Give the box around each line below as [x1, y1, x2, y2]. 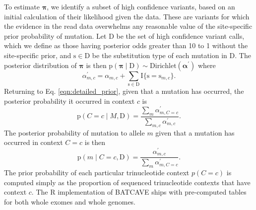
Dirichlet [150, 62, 177, 70]
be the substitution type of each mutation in [92, 50, 227, 60]
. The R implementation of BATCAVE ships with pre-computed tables [31, 187, 247, 197]
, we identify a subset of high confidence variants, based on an [47, 1, 235, 11]
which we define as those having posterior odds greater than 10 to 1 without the [4, 40, 248, 51]
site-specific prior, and [4, 50, 71, 60]
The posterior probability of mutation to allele [4, 127, 145, 138]
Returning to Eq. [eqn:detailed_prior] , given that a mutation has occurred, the [4, 85, 244, 96]
